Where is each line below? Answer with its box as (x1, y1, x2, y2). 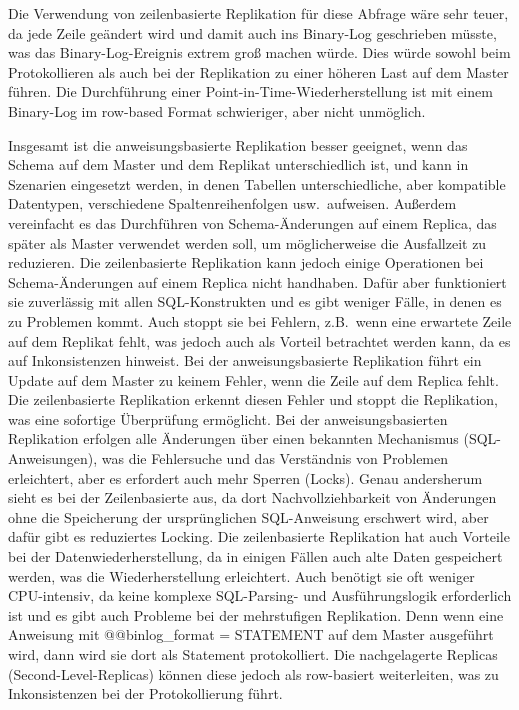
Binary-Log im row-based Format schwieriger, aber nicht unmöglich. (8, 100, 426, 121)
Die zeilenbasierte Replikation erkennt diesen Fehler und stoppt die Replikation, (8, 389, 498, 410)
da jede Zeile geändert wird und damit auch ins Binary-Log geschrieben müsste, (8, 22, 497, 43)
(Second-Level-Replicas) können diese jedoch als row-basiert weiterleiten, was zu (8, 663, 499, 684)
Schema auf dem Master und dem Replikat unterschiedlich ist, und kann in (8, 154, 469, 175)
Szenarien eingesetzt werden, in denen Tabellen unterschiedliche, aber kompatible (8, 173, 506, 194)
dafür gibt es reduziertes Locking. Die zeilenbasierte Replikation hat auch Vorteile (8, 526, 510, 547)
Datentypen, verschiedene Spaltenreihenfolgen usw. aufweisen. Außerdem (8, 193, 457, 214)
